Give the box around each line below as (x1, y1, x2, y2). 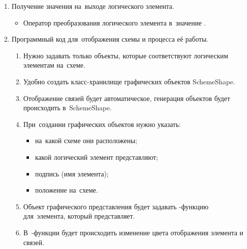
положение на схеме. (35, 185, 98, 195)
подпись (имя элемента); (35, 168, 109, 178)
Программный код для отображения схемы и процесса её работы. (11, 34, 209, 44)
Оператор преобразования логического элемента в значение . (23, 17, 206, 27)
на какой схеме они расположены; (35, 135, 137, 146)
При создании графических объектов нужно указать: (23, 119, 181, 129)
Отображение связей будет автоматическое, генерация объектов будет (23, 93, 230, 103)
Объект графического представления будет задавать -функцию (23, 201, 209, 211)
